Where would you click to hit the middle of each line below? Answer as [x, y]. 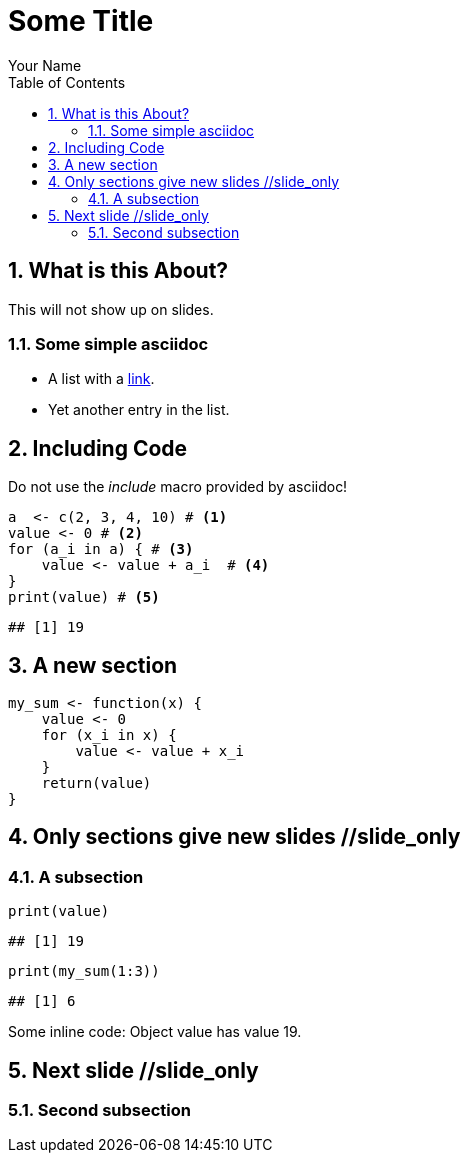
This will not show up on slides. [111, 309]
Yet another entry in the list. [139, 410]
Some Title [81, 21]
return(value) [96, 783]
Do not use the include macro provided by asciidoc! [178, 487]
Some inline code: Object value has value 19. [155, 1032]
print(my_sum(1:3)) [84, 971]
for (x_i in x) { [109, 735]
